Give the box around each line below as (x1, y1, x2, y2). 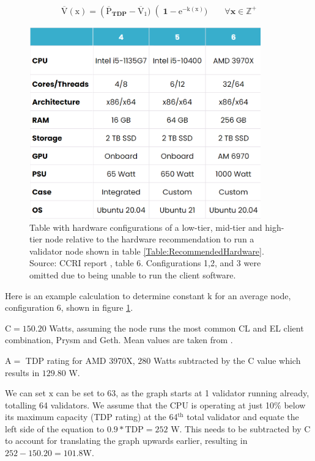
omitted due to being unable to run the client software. (29, 268, 236, 281)
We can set (5, 387, 46, 399)
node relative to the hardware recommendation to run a (45, 233, 254, 245)
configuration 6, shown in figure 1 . (5, 301, 133, 314)
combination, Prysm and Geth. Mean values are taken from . (5, 333, 233, 346)
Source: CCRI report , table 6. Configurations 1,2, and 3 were (29, 256, 261, 269)
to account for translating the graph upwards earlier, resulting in (5, 434, 248, 447)
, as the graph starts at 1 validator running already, (116, 387, 309, 399)
